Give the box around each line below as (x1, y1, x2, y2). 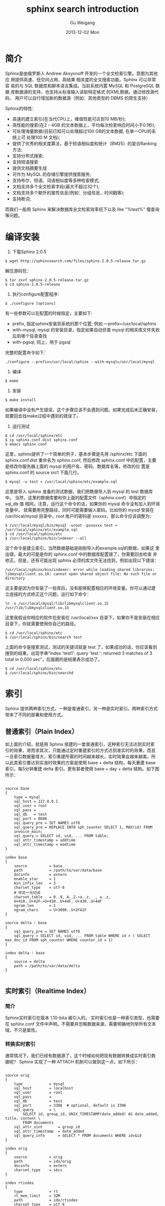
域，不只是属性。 (5, 1027, 40, 1033)
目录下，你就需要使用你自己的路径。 (5, 621, 79, 627)
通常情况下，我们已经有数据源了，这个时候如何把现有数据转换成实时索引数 (5, 1053, 156, 1058)
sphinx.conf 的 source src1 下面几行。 (5, 469, 82, 475)
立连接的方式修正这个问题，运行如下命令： (5, 591, 91, 597)
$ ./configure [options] (5, 301, 56, 306)
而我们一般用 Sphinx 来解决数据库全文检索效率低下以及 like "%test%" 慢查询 (5, 206, 160, 212)
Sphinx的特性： (5, 105, 37, 111)
